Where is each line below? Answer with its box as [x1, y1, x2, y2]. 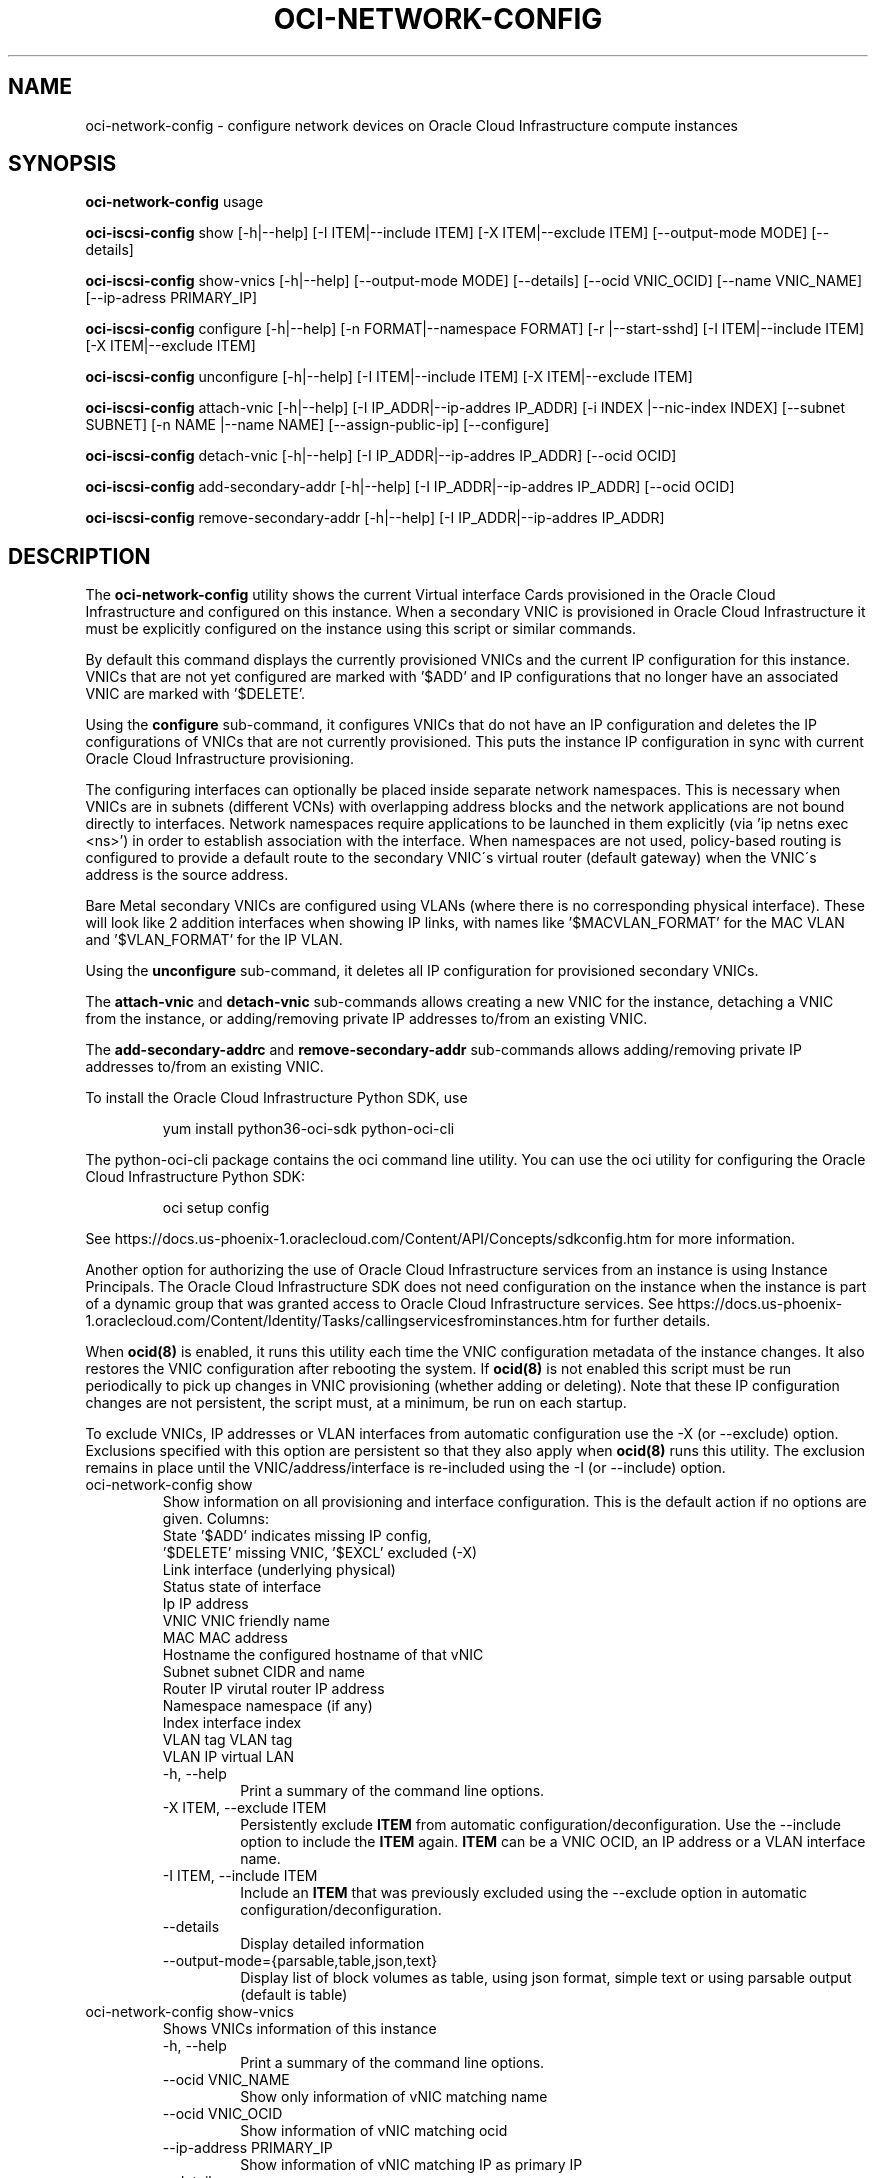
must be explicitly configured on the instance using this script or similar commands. [85, 620, 637, 638]
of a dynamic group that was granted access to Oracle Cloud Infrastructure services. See [85, 1295, 674, 1313]
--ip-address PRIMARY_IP [162, 2139, 333, 2157]
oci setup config [162, 1199, 270, 1217]
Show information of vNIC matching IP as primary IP [240, 2156, 583, 2174]
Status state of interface [162, 1578, 322, 1596]
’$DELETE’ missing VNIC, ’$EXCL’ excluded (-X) [162, 1544, 478, 1562]
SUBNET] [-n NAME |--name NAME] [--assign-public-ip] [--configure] [85, 416, 550, 434]
